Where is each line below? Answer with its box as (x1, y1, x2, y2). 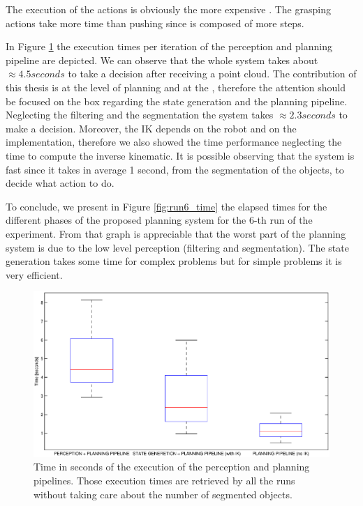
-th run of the (253, 213, 313, 227)
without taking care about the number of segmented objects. (34, 486, 292, 501)
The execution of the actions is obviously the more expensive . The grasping (6, 2, 331, 16)
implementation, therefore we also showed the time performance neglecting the (6, 135, 342, 149)
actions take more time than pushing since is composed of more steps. (6, 15, 304, 30)
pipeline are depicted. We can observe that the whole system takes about (6, 52, 318, 67)
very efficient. (6, 267, 63, 282)
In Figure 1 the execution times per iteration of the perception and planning (6, 39, 332, 54)
